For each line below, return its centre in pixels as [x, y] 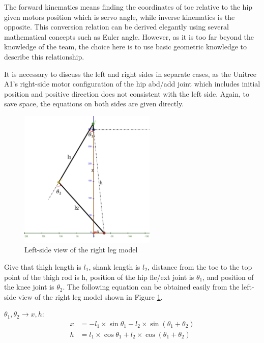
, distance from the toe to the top [200, 266]
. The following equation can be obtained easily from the [151, 287]
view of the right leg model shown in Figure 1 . [91, 296]
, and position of [228, 277]
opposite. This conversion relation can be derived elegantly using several [116, 27]
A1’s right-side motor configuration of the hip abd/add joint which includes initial [132, 84]
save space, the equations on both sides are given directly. [94, 104]
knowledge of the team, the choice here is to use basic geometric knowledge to [125, 47]
